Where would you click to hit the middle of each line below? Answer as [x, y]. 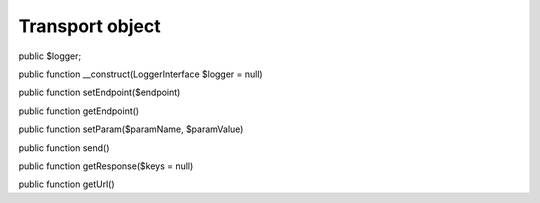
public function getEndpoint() [79, 111]
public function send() [64, 147]
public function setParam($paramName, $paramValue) [131, 129]
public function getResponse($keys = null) [106, 166]
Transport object [89, 26]
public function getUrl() [66, 184]
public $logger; [50, 56]
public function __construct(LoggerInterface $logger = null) [141, 74]
